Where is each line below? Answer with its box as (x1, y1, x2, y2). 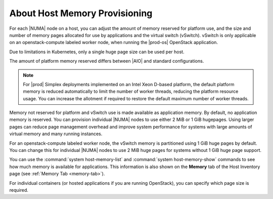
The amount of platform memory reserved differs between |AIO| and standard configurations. (9, 58, 204, 64)
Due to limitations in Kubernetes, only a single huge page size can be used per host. (9, 49, 185, 55)
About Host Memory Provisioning (9, 8, 153, 19)
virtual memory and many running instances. (9, 131, 103, 137)
